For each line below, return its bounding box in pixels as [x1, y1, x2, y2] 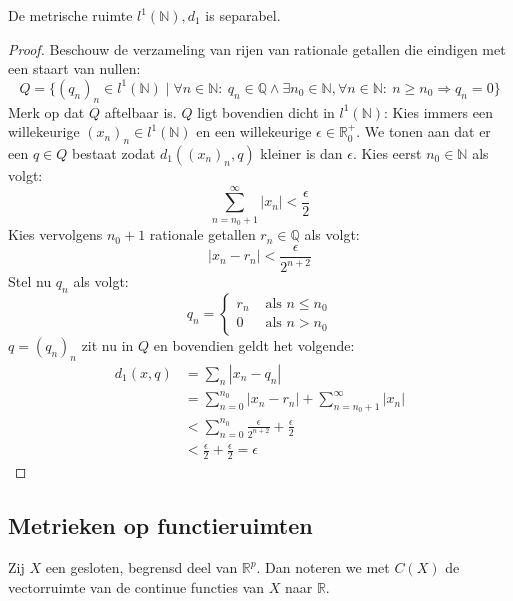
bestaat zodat [71, 142, 156, 163]
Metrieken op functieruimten [8, 510, 313, 541]
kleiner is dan [260, 142, 343, 163]
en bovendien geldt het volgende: [153, 334, 355, 355]
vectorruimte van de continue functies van [8, 576, 265, 597]
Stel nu [8, 271, 52, 292]
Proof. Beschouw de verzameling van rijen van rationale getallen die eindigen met [8, 38, 506, 59]
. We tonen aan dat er [356, 121, 491, 142]
